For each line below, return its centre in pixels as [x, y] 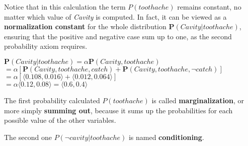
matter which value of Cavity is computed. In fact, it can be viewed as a [115, 16]
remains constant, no [209, 7]
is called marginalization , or [198, 100]
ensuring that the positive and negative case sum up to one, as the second [118, 36]
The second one [28, 137]
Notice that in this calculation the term [65, 7]
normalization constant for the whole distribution [85, 26]
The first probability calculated [52, 100]
